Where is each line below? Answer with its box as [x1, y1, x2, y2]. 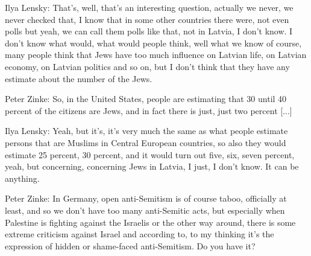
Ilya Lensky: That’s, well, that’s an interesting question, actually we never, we [5, 1, 294, 13]
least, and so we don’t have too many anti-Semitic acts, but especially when [5, 203, 285, 216]
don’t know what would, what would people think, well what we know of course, [5, 36, 302, 49]
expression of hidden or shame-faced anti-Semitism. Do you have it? [5, 239, 256, 252]
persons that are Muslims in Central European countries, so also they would [5, 136, 286, 149]
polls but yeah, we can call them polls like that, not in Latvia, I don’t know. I [5, 25, 293, 37]
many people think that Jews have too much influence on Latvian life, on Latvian [5, 48, 307, 61]
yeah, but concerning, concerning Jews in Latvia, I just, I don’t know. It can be [5, 160, 299, 173]
